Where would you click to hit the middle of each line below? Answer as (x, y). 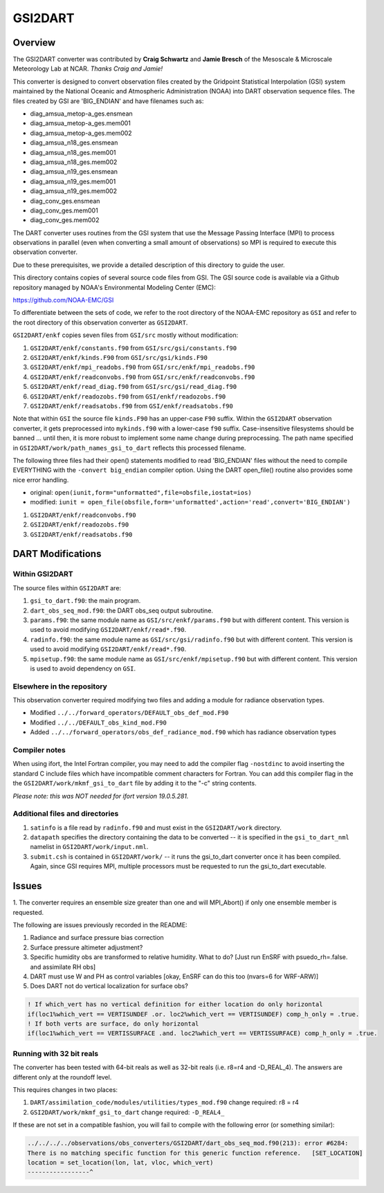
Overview (34, 43)
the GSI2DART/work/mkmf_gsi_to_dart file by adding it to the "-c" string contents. (135, 783)
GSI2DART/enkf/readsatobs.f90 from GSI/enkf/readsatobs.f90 (131, 406)
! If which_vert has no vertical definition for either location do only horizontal (175, 1004)
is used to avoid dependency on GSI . (83, 668)
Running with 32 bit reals (56, 1053)
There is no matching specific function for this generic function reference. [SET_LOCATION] (195, 1153)
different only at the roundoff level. (62, 1077)
